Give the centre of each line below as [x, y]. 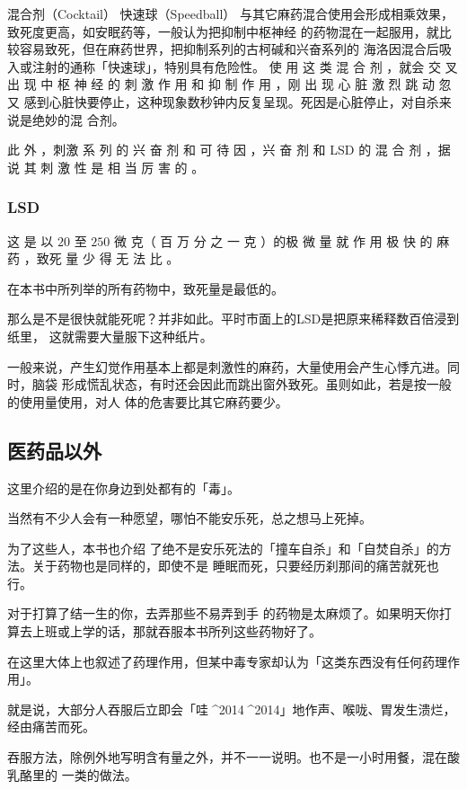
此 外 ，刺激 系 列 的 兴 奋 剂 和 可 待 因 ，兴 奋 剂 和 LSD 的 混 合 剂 [215, 150]
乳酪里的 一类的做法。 [72, 774]
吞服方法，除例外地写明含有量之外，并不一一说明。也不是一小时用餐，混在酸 [233, 757]
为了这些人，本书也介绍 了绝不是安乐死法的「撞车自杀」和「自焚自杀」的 [223, 548]
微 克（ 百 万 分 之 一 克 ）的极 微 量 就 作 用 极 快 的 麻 [282, 240]
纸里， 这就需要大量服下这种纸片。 [110, 336]
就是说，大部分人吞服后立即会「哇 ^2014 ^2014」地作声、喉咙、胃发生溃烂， [232, 709]
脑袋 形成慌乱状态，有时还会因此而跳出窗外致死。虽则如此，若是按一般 [242, 384]
